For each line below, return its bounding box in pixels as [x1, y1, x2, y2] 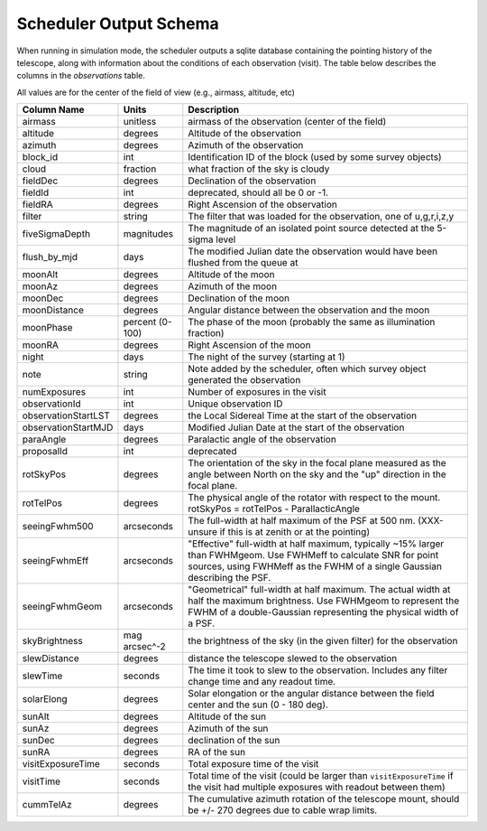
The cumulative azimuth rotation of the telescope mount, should [188, 793, 460, 806]
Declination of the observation [188, 174, 317, 187]
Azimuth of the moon [188, 280, 278, 293]
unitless [123, 116, 157, 128]
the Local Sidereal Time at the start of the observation [188, 409, 418, 422]
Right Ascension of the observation [188, 199, 337, 211]
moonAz [22, 280, 59, 293]
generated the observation [188, 374, 301, 387]
